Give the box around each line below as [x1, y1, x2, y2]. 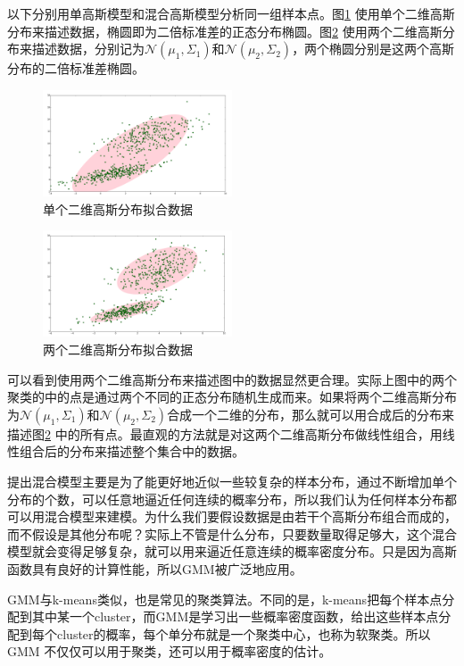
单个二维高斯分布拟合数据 [43, 199, 193, 218]
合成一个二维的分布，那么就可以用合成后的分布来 [167, 404, 455, 423]
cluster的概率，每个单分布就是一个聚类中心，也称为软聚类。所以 [56, 624, 431, 643]
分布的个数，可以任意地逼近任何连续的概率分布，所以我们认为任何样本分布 [7, 489, 444, 508]
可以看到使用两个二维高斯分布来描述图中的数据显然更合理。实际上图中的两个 [7, 370, 457, 388]
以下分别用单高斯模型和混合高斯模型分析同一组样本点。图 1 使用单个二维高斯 [7, 4, 455, 22]
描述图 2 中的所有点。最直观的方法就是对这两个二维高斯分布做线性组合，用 [7, 424, 443, 443]
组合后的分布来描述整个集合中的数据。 [19, 442, 244, 461]
